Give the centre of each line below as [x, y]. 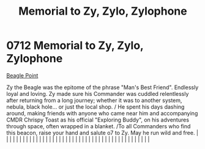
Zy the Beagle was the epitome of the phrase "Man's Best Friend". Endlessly [102, 87]
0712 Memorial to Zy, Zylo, [75, 45]
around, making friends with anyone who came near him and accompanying [102, 113]
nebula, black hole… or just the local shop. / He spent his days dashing [95, 107]
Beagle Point [22, 75]
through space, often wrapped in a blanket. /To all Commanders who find [99, 126]
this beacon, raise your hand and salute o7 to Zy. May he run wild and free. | [102, 133]
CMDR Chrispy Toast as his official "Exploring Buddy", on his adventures [98, 120]
